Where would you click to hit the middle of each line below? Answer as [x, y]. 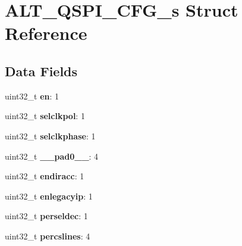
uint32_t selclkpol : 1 [45, 116]
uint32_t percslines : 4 [48, 236]
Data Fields [41, 71]
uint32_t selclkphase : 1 [50, 136]
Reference [46, 33]
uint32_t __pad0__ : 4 [52, 156]
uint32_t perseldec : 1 [46, 216]
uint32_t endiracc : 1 [45, 176]
